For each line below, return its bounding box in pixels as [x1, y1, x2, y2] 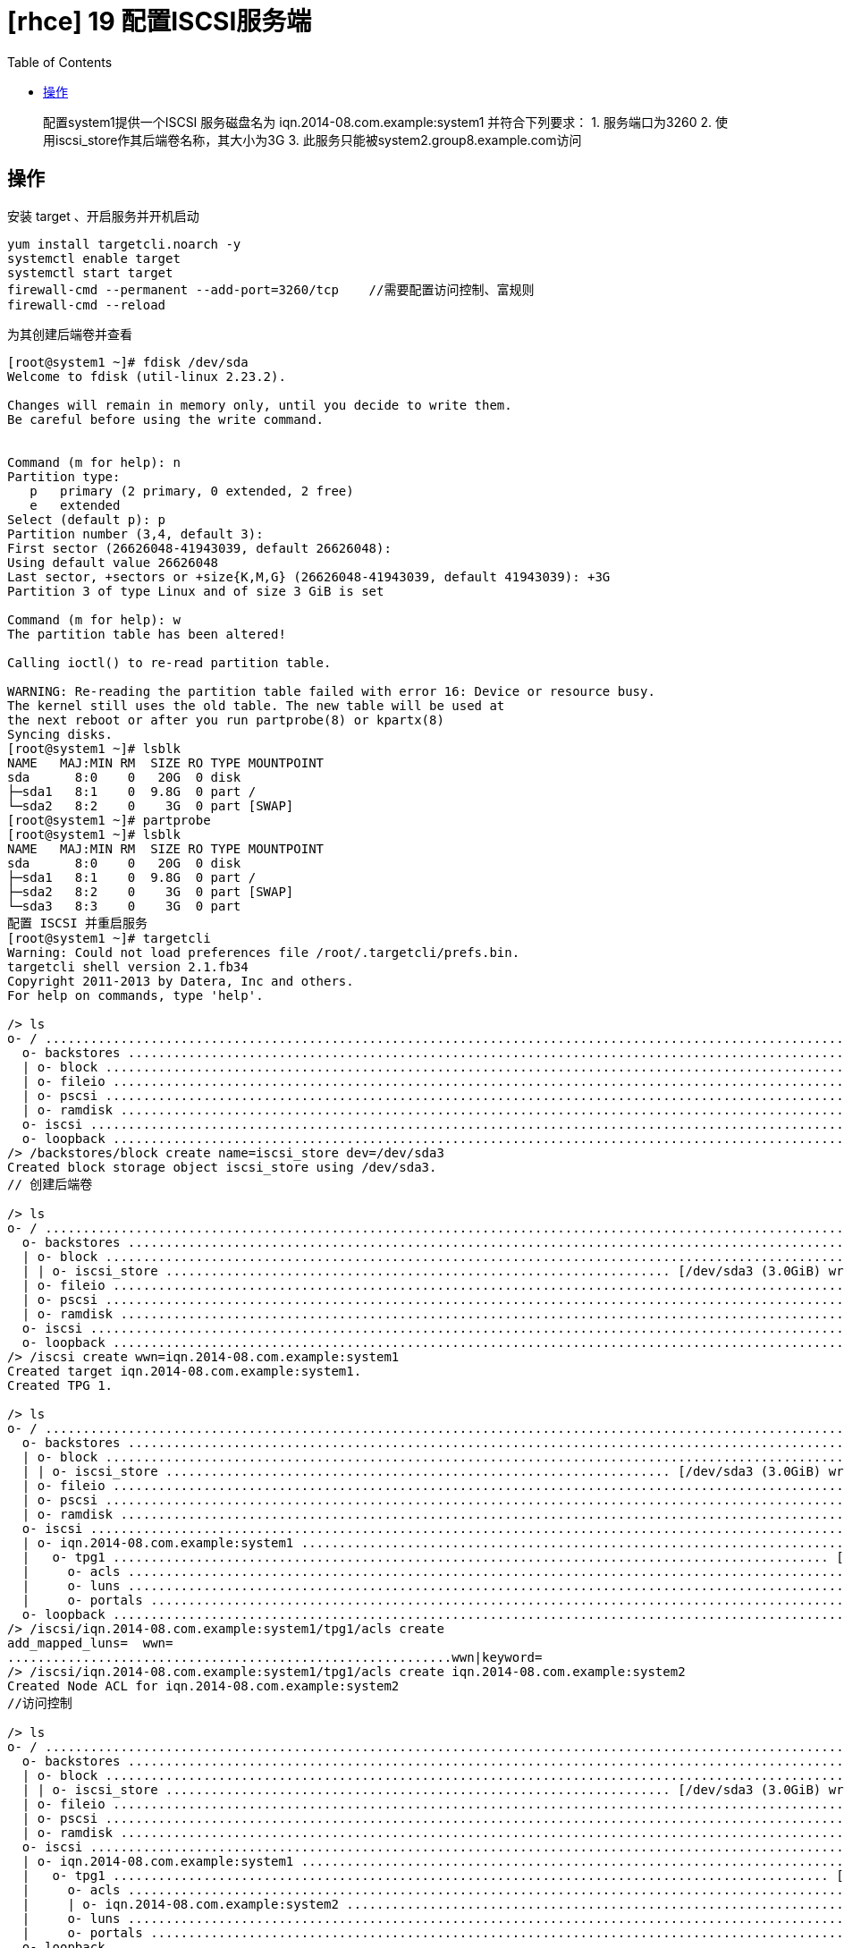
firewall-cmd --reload [7, 297, 166, 312]
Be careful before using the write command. [7, 411, 325, 427]
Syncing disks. [7, 726, 114, 741]
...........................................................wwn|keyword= [7, 1649, 543, 1664]
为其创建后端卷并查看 [7, 326, 132, 342]
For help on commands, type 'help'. [7, 987, 264, 1003]
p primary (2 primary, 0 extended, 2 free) [30, 483, 354, 498]
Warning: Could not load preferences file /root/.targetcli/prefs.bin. [7, 944, 520, 960]
